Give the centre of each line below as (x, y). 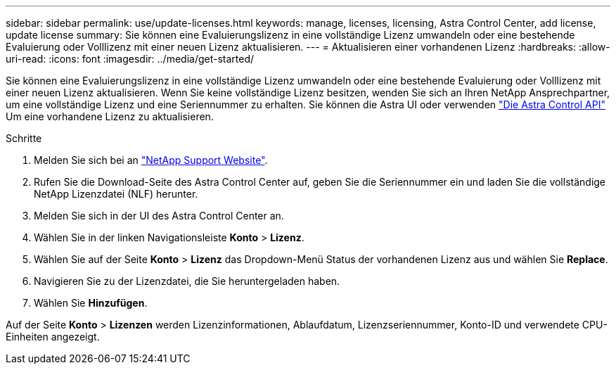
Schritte (24, 138)
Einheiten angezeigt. (53, 337)
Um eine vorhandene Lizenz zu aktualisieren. (110, 116)
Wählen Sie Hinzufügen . (91, 303)
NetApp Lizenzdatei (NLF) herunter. (116, 194)
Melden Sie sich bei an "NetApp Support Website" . (151, 160)
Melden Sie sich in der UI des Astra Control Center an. (159, 216)
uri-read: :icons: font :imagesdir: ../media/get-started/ (130, 59)
